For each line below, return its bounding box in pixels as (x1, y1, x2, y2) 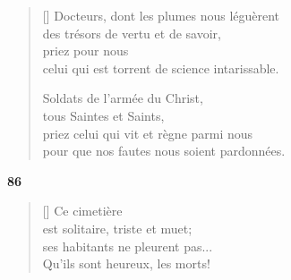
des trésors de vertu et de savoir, (42, 23, 221, 42)
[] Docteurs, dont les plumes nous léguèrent (42, 6, 280, 24)
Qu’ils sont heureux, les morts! (42, 254, 210, 273)
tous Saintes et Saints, (42, 106, 165, 124)
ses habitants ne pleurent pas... (42, 236, 213, 255)
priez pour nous (42, 41, 129, 60)
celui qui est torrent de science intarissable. (42, 58, 279, 77)
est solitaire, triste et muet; (42, 218, 193, 237)
